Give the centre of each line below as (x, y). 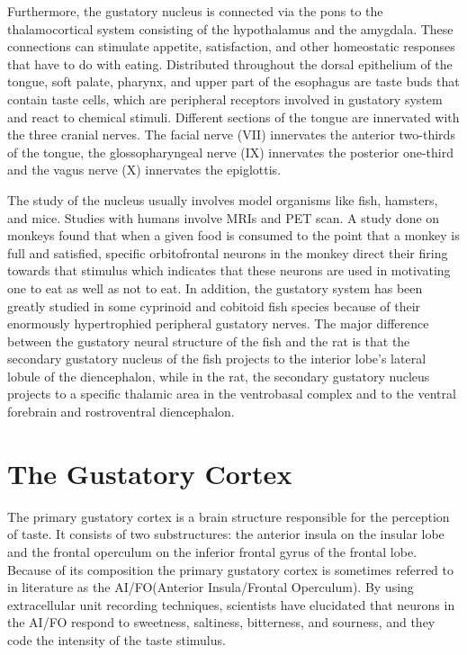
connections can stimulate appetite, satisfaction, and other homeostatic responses (231, 46)
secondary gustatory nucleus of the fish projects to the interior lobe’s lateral (217, 359)
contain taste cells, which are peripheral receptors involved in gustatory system (225, 99)
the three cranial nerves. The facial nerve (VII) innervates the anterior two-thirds (231, 135)
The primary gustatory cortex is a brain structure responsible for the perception (229, 516)
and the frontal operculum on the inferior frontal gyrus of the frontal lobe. (212, 551)
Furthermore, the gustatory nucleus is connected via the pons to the (195, 11)
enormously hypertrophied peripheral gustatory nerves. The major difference (218, 323)
